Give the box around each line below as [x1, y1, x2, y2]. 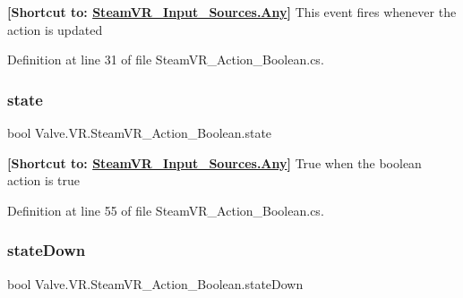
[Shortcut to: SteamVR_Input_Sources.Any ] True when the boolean [7, 153, 422, 172]
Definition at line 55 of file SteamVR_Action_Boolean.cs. [7, 200, 324, 219]
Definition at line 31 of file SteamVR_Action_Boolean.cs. [7, 50, 324, 69]
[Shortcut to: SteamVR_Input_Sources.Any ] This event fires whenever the [7, 3, 457, 21]
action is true [7, 171, 81, 190]
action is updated [7, 20, 103, 38]
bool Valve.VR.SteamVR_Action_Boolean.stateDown [7, 274, 304, 293]
